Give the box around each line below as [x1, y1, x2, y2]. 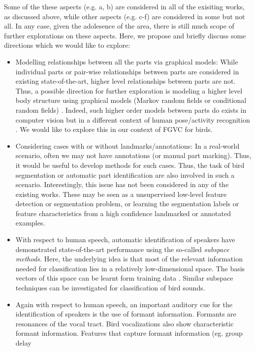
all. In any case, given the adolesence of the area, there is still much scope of [4, 21, 234, 31]
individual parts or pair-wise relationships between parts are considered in [15, 66, 239, 76]
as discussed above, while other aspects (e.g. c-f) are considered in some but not [4, 11, 245, 21]
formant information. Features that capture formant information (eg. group [15, 328, 243, 338]
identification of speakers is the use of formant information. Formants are [15, 309, 236, 319]
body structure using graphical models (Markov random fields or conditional [15, 95, 247, 105]
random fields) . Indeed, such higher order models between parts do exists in [15, 104, 247, 115]
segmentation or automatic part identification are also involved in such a [15, 169, 235, 180]
